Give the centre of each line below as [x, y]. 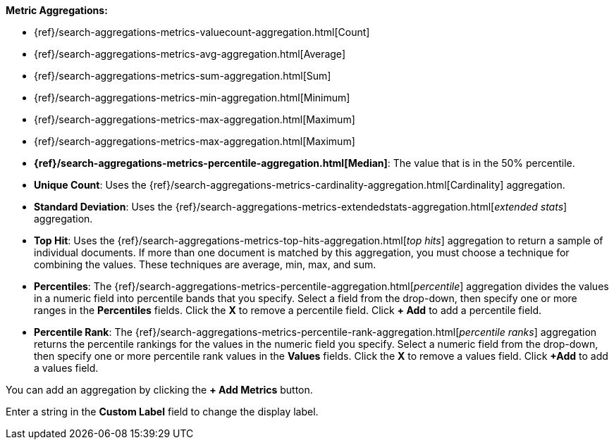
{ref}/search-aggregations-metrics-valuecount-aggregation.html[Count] [202, 32]
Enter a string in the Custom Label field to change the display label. [162, 412]
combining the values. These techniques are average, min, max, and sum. [205, 264]
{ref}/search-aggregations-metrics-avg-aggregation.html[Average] [190, 54]
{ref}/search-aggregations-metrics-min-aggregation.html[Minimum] [192, 98]
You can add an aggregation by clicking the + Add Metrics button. [159, 390]
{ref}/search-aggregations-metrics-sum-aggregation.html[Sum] [183, 76]
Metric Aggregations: [57, 10]
